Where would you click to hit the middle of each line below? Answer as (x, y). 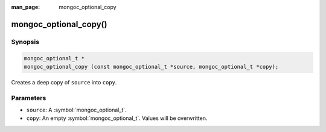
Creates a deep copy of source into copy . (64, 82)
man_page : (26, 7)
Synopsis (25, 42)
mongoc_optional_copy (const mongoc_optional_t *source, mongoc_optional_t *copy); (151, 67)
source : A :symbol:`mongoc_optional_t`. (76, 110)
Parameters (29, 98)
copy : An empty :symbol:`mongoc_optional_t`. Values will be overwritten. (117, 118)
